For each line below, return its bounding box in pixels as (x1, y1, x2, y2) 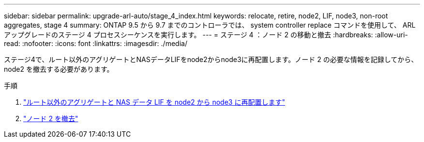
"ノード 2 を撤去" (23, 114, 78, 123)
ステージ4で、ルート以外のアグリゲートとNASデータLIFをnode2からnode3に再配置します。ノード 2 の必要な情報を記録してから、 (4, 55, 418, 63)
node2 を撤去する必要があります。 (4, 65, 114, 73)
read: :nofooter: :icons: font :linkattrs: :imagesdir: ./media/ (4, 39, 187, 47)
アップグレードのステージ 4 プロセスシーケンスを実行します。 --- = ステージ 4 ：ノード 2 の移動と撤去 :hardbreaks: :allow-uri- (4, 31, 408, 39)
